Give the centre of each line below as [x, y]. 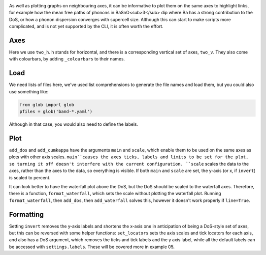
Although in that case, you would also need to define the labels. [74, 124]
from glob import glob [47, 105]
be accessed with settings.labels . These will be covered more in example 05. [92, 247]
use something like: [29, 91]
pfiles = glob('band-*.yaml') [56, 112]
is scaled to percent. [30, 177]
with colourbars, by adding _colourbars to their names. [67, 59]
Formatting [26, 214]
